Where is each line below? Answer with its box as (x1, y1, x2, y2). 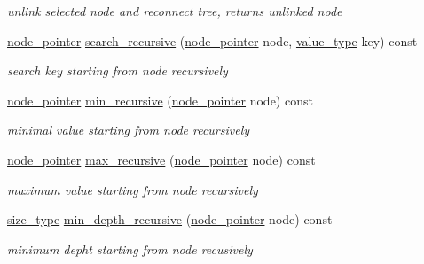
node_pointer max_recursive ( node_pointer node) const (7, 150, 316, 168)
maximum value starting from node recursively (7, 180, 258, 198)
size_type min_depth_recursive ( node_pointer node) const (7, 210, 333, 229)
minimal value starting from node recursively (7, 120, 250, 139)
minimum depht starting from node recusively (7, 239, 253, 258)
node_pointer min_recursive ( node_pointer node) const (7, 90, 313, 109)
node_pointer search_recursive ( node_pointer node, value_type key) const (7, 31, 418, 50)
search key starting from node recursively (7, 61, 228, 80)
